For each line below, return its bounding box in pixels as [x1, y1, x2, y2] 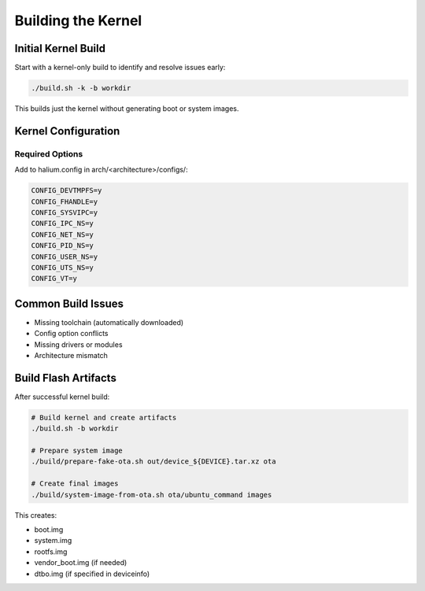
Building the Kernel [14, 12, 142, 29]
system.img [34, 536, 72, 545]
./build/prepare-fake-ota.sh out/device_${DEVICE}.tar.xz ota [31, 457, 276, 466]
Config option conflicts [34, 329, 109, 338]
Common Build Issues [14, 297, 124, 310]
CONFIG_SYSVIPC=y [31, 208, 98, 216]
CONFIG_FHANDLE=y [31, 197, 98, 206]
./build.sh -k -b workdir [31, 83, 131, 93]
